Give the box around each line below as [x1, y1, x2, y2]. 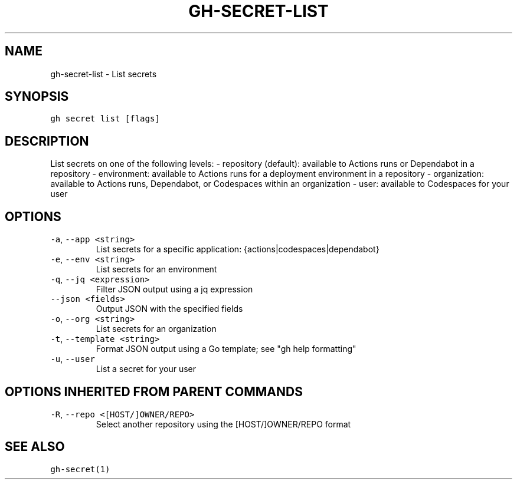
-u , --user [50, 354, 95, 364]
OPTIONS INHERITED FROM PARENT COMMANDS [5, 384, 303, 399]
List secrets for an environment [96, 264, 217, 275]
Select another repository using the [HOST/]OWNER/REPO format [96, 419, 351, 429]
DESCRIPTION [5, 133, 89, 149]
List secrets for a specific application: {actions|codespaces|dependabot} [96, 244, 379, 255]
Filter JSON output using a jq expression [96, 284, 253, 295]
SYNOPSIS [5, 89, 69, 104]
